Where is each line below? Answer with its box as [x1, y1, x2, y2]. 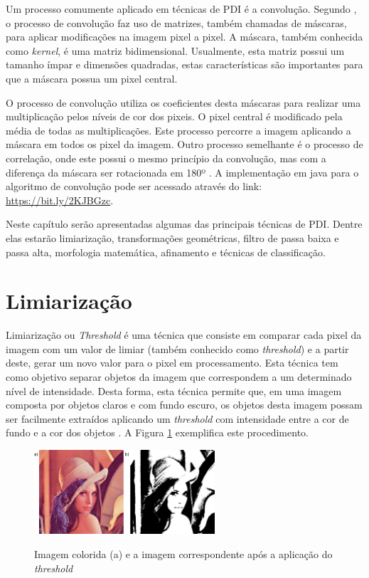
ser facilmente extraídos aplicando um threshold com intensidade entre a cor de [6, 411, 349, 426]
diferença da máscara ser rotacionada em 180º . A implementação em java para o [6, 164, 359, 179]
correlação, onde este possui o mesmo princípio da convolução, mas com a [6, 150, 326, 165]
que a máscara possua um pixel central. [6, 70, 178, 85]
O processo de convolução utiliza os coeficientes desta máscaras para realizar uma [6, 95, 361, 110]
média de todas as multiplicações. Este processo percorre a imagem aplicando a [6, 122, 351, 137]
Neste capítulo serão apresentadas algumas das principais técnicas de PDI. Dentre [6, 216, 363, 231]
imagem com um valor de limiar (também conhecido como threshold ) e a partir [6, 341, 349, 356]
